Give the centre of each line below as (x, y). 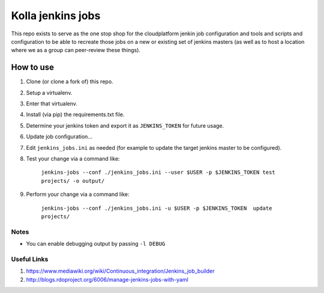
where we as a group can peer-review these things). (76, 50)
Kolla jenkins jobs (56, 16)
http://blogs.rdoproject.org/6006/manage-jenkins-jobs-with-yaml (107, 279)
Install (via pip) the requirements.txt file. (75, 114)
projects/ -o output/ (73, 181)
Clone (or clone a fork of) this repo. (70, 81)
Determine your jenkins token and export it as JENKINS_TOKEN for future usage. (125, 125)
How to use (32, 67)
